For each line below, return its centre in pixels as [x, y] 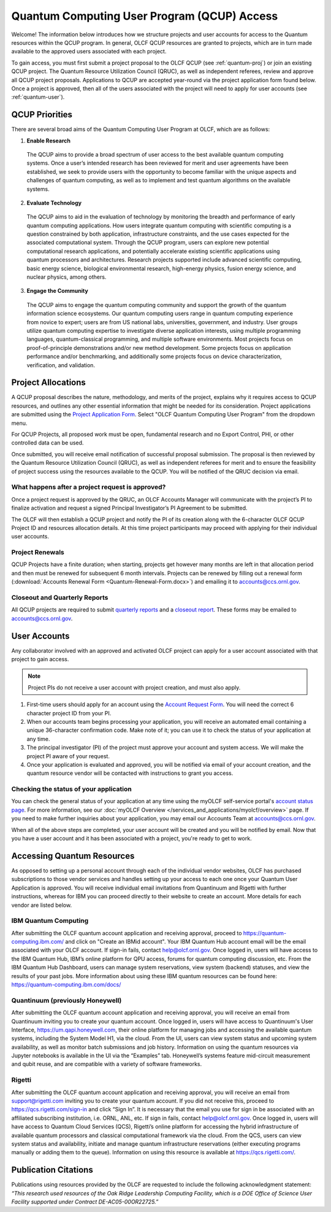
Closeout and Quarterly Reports [60, 597]
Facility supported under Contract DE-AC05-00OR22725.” [85, 1202]
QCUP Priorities [42, 115]
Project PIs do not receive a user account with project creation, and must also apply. [134, 687]
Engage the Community [57, 291]
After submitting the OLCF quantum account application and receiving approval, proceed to [127, 933]
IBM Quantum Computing [50, 921]
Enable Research [48, 141]
